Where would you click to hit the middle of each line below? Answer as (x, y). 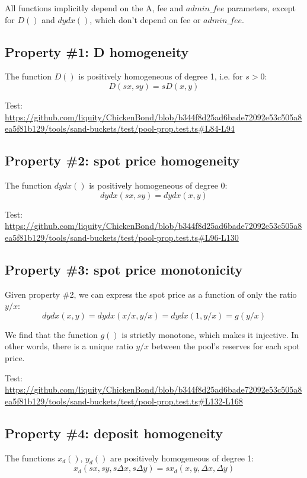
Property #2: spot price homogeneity (122, 160)
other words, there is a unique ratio (69, 346)
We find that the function (51, 334)
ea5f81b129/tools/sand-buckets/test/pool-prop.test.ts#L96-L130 (122, 237)
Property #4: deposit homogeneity (114, 433)
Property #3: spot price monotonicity (124, 269)
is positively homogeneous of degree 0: (158, 185)
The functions (30, 458)
